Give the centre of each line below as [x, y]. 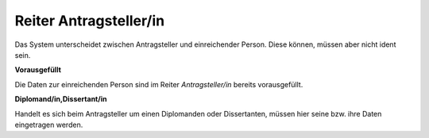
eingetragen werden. [49, 125]
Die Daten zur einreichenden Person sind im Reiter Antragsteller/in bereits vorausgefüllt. [159, 84]
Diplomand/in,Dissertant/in [61, 99]
